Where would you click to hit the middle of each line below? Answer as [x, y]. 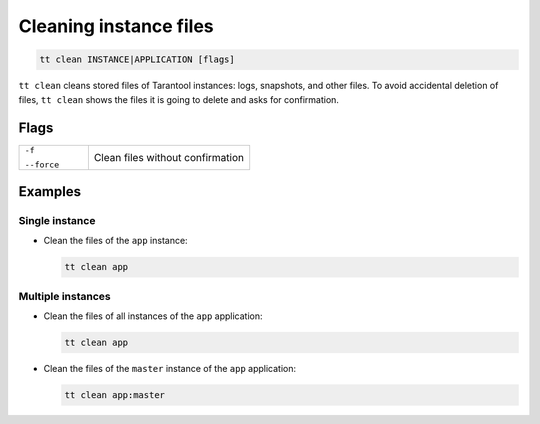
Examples [50, 191]
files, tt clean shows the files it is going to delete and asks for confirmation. [179, 99]
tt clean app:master [114, 394]
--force [42, 165]
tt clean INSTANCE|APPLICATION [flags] [137, 59]
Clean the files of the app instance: [116, 241]
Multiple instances [64, 296]
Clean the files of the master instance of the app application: [170, 368]
